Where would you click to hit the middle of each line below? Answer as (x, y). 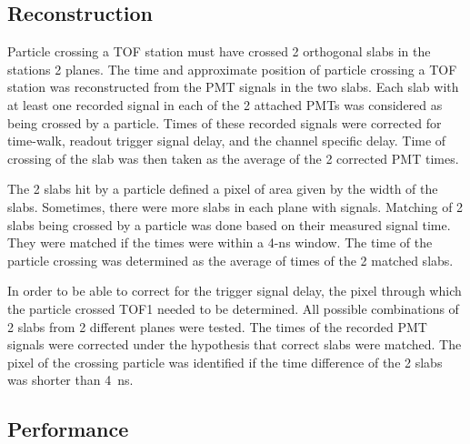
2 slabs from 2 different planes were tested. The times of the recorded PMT (217, 326)
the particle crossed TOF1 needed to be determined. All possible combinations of (233, 308)
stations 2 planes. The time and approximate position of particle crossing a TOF (232, 69)
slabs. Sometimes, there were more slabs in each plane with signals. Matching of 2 (235, 206)
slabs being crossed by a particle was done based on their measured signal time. (229, 224)
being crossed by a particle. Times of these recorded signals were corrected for (225, 122)
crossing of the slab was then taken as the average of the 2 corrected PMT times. (233, 158)
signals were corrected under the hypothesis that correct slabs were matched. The (235, 344)
